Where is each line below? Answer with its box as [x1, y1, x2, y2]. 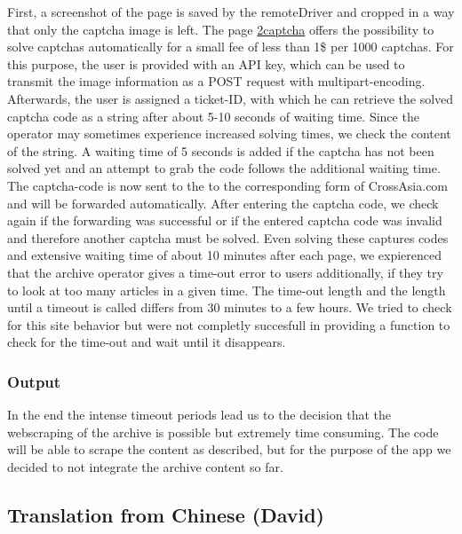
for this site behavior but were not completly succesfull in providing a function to [7, 315, 450, 334]
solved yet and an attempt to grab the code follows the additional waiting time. [7, 159, 441, 177]
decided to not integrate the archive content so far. [7, 457, 283, 475]
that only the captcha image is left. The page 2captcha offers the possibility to [7, 20, 434, 38]
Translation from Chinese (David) [7, 500, 324, 528]
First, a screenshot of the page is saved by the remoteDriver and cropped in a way [7, 3, 455, 20]
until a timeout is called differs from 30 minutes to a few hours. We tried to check [7, 298, 452, 317]
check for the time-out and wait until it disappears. [7, 333, 286, 351]
